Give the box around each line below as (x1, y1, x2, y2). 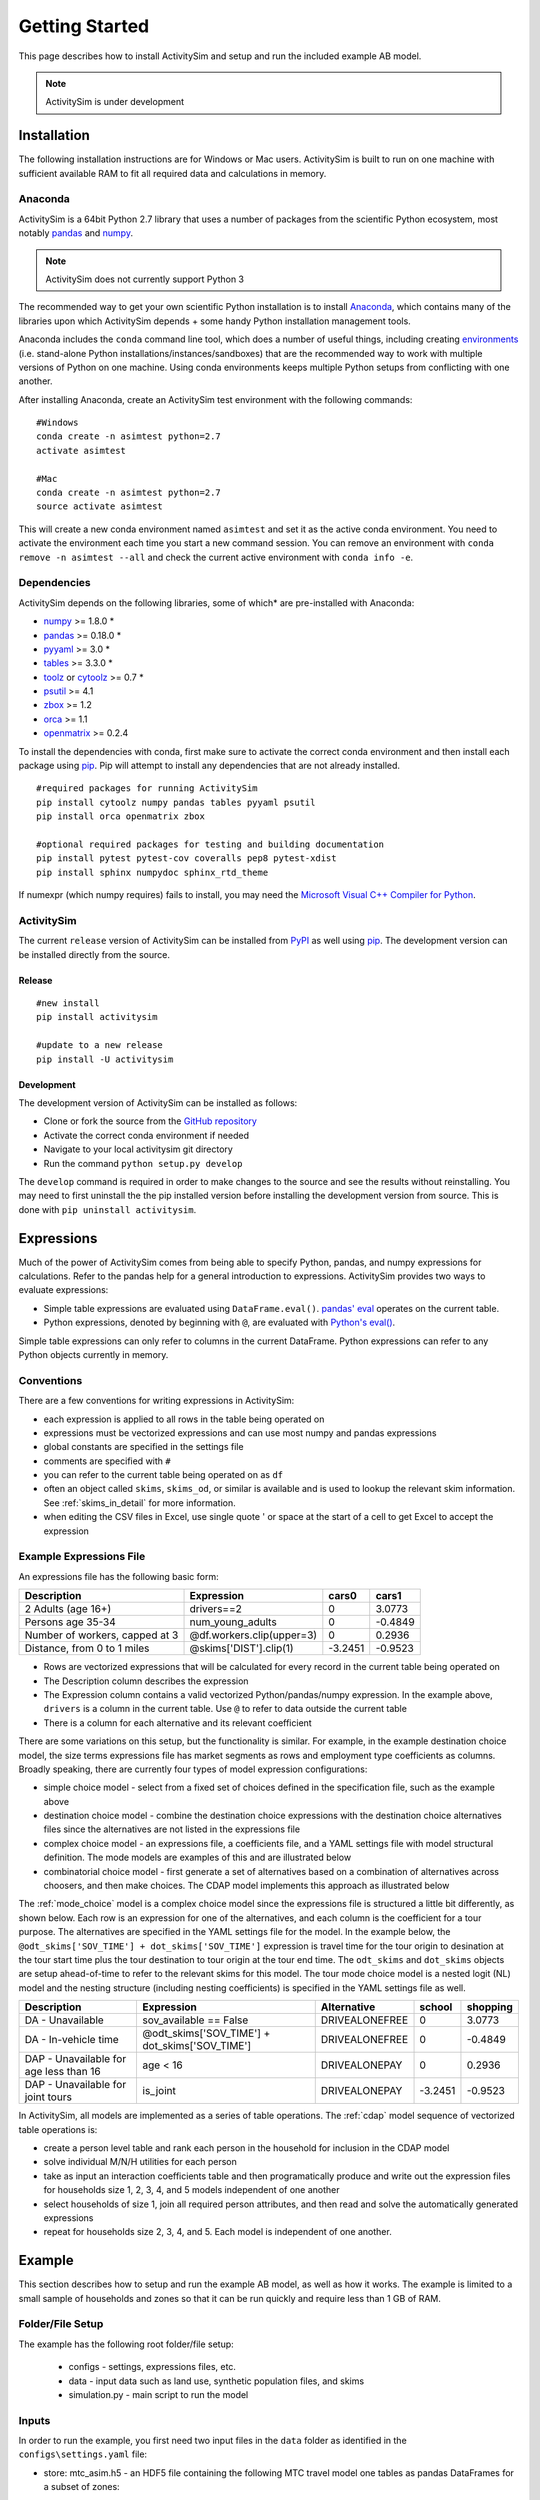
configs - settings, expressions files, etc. (68, 2361, 237, 2373)
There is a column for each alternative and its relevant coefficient (43, 1716, 312, 1729)
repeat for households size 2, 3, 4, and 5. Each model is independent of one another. (43, 2226, 392, 2238)
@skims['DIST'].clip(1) (189, 1641, 294, 1655)
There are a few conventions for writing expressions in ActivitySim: (18, 1395, 295, 1407)
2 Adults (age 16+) (24, 1602, 112, 1616)
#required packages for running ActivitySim (36, 783, 259, 794)
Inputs (18, 2413, 51, 2427)
